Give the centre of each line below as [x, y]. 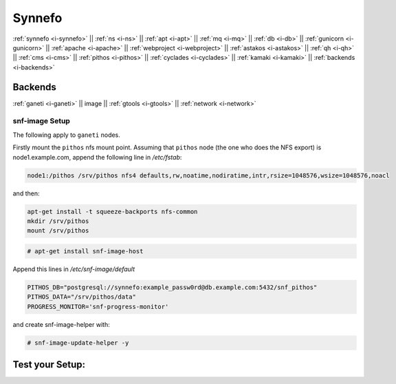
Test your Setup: [49, 364]
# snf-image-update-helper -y [78, 343]
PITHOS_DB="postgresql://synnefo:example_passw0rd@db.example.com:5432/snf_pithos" [172, 287]
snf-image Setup [41, 121]
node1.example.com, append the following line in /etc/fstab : [97, 157]
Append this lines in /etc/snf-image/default [74, 269]
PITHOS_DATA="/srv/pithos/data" [82, 297]
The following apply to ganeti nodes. [66, 135]
